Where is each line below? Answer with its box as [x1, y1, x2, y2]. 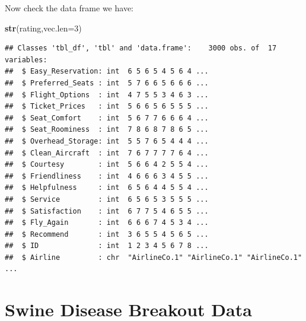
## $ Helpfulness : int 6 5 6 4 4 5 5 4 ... [5, 183, 209, 192]
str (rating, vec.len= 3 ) [5, 21, 82, 34]
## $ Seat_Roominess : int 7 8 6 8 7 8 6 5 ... [5, 125, 209, 134]
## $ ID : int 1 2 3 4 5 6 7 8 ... [5, 241, 209, 250]
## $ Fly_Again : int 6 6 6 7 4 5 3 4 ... [5, 218, 209, 227]
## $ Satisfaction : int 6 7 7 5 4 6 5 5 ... [5, 206, 209, 215]
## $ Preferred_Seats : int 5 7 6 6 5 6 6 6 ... [5, 78, 209, 87]
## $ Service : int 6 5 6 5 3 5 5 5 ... [5, 195, 209, 204]
